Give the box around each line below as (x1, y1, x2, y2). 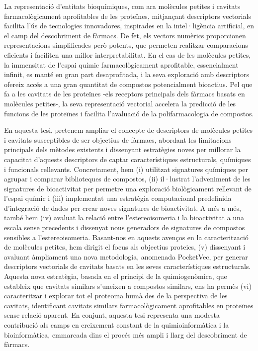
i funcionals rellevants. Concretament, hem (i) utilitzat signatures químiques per (4, 164, 248, 174)
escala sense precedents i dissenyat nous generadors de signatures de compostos (4, 222, 245, 233)
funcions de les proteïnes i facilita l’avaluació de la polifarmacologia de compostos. (4, 108, 254, 118)
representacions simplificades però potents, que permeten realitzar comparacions (4, 40, 248, 50)
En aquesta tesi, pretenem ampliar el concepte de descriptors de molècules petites (4, 125, 253, 135)
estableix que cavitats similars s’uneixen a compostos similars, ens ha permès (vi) (4, 280, 252, 291)
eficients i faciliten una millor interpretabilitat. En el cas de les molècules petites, (4, 49, 251, 60)
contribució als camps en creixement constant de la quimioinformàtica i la (4, 320, 229, 330)
